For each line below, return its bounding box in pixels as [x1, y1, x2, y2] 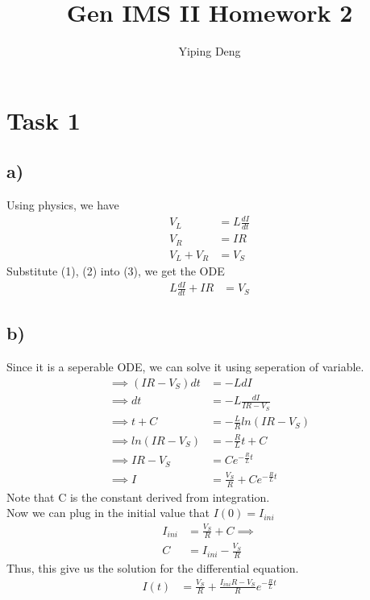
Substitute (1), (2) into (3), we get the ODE [6, 263, 225, 279]
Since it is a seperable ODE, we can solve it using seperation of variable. [6, 358, 364, 375]
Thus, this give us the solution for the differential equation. [6, 559, 299, 576]
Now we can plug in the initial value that [6, 504, 210, 521]
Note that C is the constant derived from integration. [6, 488, 270, 505]
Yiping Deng [178, 43, 241, 60]
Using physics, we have [6, 197, 119, 213]
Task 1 [6, 103, 81, 136]
